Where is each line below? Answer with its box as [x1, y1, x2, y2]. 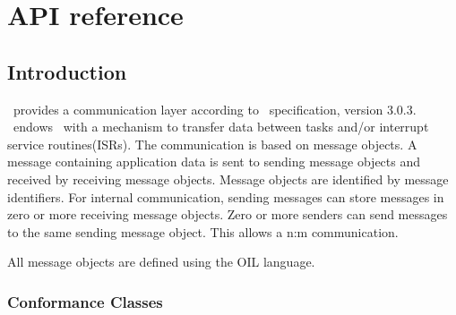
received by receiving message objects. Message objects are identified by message [7, 169, 449, 188]
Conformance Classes [7, 290, 163, 312]
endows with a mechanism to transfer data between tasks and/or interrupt [13, 117, 429, 136]
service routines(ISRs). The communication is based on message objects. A [7, 134, 417, 153]
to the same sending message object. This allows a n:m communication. [7, 222, 399, 241]
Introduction [7, 57, 127, 85]
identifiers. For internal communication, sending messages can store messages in [7, 187, 444, 206]
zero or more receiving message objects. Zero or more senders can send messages [7, 205, 448, 224]
